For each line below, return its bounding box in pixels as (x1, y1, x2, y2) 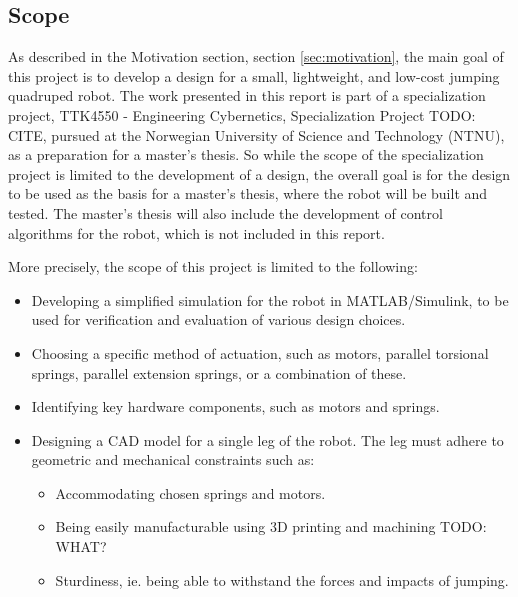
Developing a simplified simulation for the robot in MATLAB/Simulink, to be (31, 289, 509, 310)
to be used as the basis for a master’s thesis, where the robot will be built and (8, 183, 488, 204)
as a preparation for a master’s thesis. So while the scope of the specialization (8, 144, 484, 165)
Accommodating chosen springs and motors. (55, 482, 326, 503)
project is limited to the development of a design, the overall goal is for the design (8, 163, 511, 184)
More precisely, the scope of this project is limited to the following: (8, 256, 418, 277)
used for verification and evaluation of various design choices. (31, 309, 406, 330)
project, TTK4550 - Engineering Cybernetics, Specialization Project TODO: (8, 104, 476, 125)
